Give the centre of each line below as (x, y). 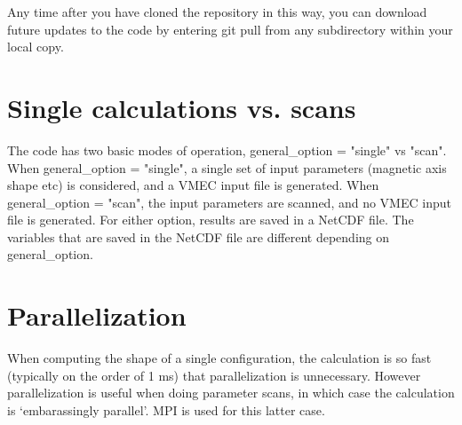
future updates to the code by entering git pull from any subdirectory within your (230, 29)
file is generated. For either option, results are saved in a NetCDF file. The (211, 220)
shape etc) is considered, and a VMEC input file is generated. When (193, 185)
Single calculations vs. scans (182, 107)
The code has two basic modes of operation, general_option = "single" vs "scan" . (227, 150)
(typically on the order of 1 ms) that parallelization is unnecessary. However (214, 375)
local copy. (36, 47)
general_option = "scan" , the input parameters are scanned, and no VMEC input (229, 202)
